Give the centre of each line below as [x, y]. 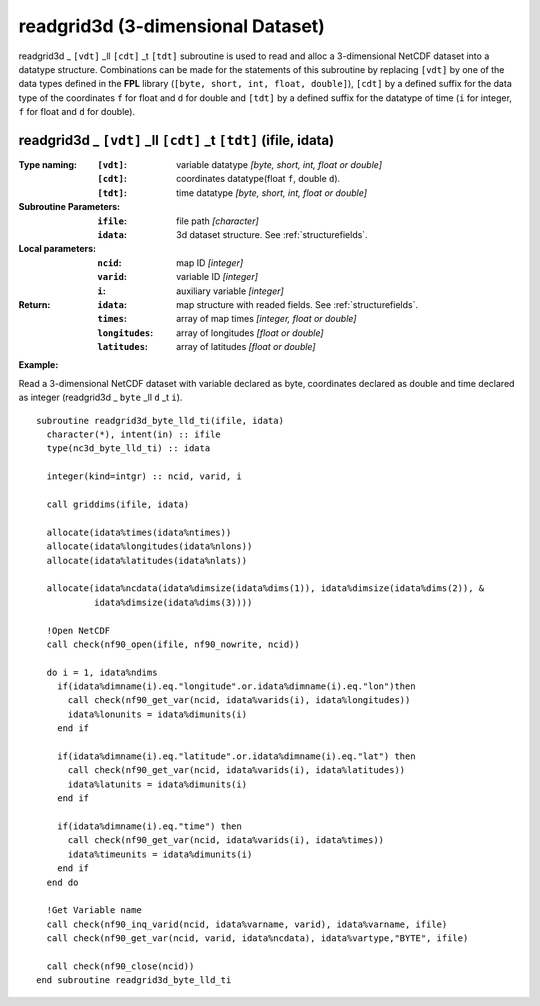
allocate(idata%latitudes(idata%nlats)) [147, 560]
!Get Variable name [94, 910]
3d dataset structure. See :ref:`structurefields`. [272, 234]
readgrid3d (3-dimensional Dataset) [171, 26]
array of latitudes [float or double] [246, 347]
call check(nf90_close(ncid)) [120, 966]
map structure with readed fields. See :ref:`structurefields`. [297, 304]
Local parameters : [57, 249]
